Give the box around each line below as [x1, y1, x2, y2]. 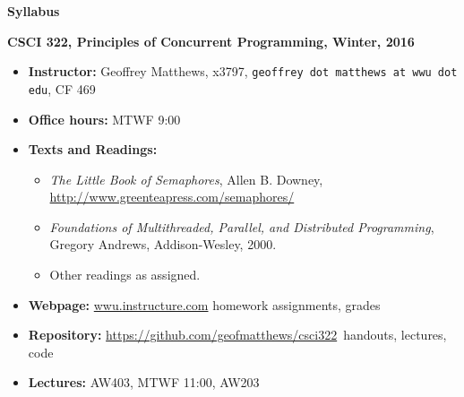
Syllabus [7, 2, 60, 20]
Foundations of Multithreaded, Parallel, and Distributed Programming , [49, 217, 434, 236]
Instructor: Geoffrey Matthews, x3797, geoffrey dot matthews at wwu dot [28, 62, 458, 81]
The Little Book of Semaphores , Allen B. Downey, [49, 169, 323, 188]
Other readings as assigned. [49, 265, 201, 284]
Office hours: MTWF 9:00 [28, 109, 181, 128]
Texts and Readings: [28, 140, 158, 159]
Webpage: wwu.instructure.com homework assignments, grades [28, 295, 381, 314]
